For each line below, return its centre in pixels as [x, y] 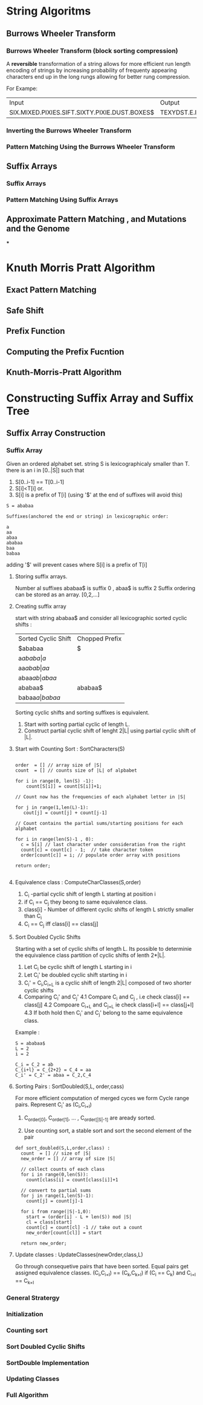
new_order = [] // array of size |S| [68, 1159]
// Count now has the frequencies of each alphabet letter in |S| [100, 797]
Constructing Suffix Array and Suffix [100, 398]
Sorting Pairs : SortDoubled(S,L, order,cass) [69, 1086]
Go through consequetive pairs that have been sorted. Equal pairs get [102, 1266]
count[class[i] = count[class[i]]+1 [72, 1180]
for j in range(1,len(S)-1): [57, 1196]
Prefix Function [36, 331]
